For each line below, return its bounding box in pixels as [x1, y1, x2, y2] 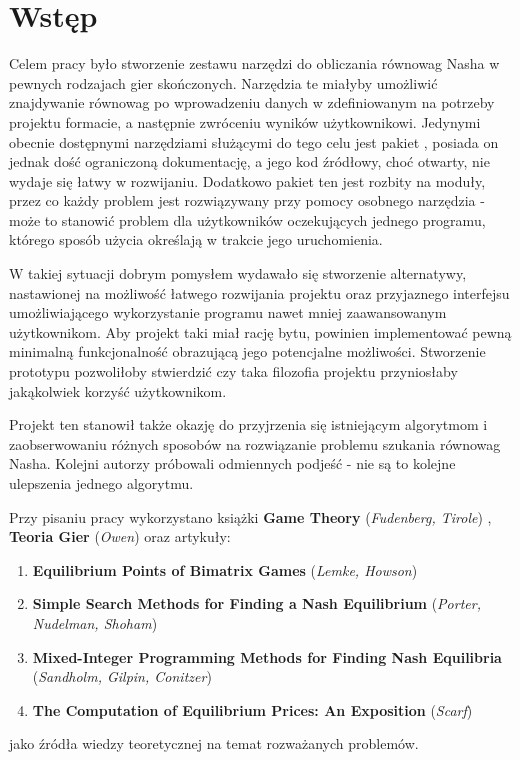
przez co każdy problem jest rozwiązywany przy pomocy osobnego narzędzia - [9, 190, 485, 211]
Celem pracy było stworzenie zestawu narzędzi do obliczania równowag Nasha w [9, 53, 500, 74]
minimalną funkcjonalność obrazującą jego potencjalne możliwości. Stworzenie [9, 341, 486, 362]
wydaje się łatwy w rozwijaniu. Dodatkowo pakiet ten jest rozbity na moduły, [9, 170, 486, 191]
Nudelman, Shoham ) [32, 612, 158, 633]
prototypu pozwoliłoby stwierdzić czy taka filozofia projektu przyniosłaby [9, 361, 458, 382]
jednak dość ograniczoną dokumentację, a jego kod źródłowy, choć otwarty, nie [9, 151, 490, 172]
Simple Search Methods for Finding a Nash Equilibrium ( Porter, [32, 593, 481, 614]
